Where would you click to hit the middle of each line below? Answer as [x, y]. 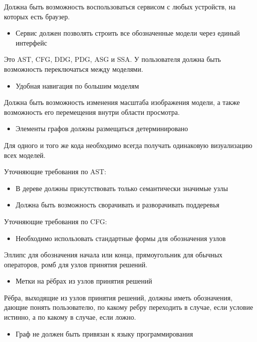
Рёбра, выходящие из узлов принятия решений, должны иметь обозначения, [118, 297]
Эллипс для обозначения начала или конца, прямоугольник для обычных [113, 255]
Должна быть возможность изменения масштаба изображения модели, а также [122, 102]
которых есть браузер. [37, 16]
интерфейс [31, 42]
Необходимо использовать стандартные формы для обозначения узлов [121, 238]
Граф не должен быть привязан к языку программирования [104, 333]
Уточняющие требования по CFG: [56, 221]
